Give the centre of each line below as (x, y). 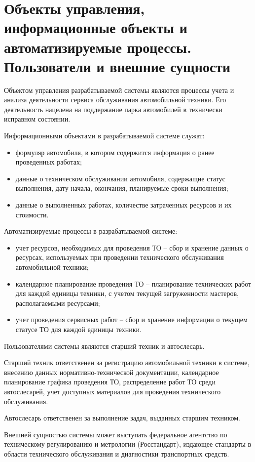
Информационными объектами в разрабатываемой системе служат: (104, 136)
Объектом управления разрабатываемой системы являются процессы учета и (119, 90)
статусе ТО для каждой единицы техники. (78, 329)
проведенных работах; (49, 162)
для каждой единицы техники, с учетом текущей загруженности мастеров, (127, 293)
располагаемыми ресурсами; (58, 303)
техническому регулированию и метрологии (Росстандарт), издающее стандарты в (128, 444)
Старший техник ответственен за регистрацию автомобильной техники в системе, (127, 362)
